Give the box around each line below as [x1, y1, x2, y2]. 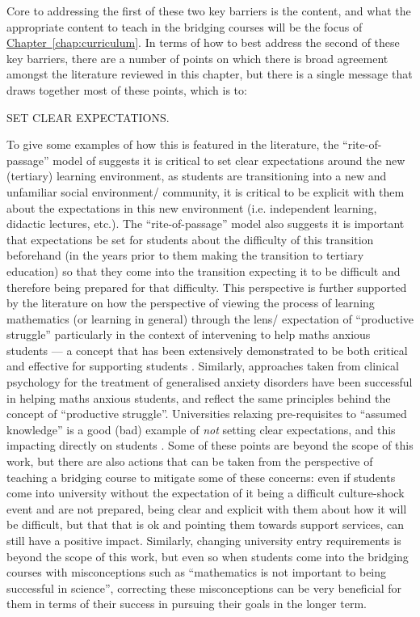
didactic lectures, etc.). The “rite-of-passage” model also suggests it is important [6, 215, 405, 232]
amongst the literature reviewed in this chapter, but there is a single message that [6, 66, 413, 82]
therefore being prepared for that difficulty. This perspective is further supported [6, 278, 407, 295]
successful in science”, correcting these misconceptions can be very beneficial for [6, 579, 402, 596]
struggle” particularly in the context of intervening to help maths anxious [6, 326, 371, 343]
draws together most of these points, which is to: [6, 81, 247, 98]
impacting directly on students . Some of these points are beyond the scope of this [6, 437, 414, 454]
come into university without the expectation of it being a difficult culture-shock [6, 484, 405, 501]
